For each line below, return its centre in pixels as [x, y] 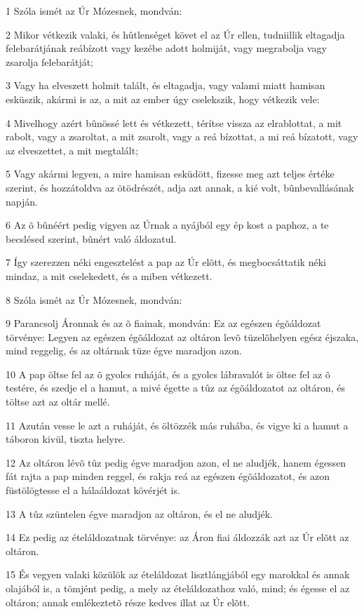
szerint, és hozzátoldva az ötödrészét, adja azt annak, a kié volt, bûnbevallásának [180, 187]
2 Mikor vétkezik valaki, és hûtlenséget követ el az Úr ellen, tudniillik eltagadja [175, 34]
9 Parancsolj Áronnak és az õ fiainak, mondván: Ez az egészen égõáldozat [163, 323]
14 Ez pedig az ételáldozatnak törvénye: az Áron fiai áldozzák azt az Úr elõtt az [177, 537]
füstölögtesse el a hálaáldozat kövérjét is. [93, 490]
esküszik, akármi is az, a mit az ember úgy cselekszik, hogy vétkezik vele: [163, 99]
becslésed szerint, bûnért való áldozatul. [91, 238]
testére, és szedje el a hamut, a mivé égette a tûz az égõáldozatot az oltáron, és [176, 388]
